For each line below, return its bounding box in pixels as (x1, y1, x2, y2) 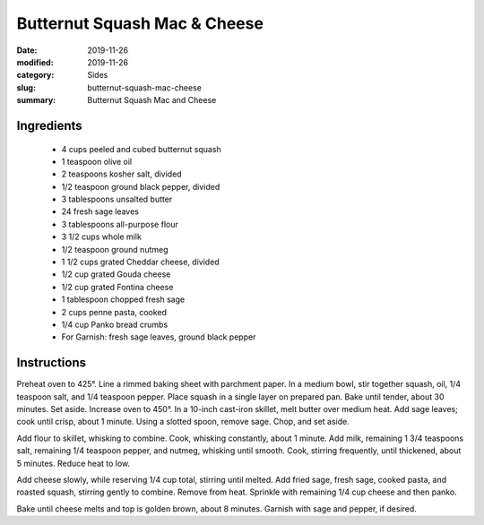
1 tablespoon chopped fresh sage (61, 294, 186, 305)
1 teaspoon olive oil (61, 156, 133, 167)
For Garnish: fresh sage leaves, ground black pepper (61, 331, 256, 342)
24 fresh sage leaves (61, 206, 139, 217)
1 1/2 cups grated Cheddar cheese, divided (61, 256, 220, 268)
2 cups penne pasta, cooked (61, 306, 168, 317)
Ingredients (16, 117, 82, 133)
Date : (16, 45, 38, 56)
